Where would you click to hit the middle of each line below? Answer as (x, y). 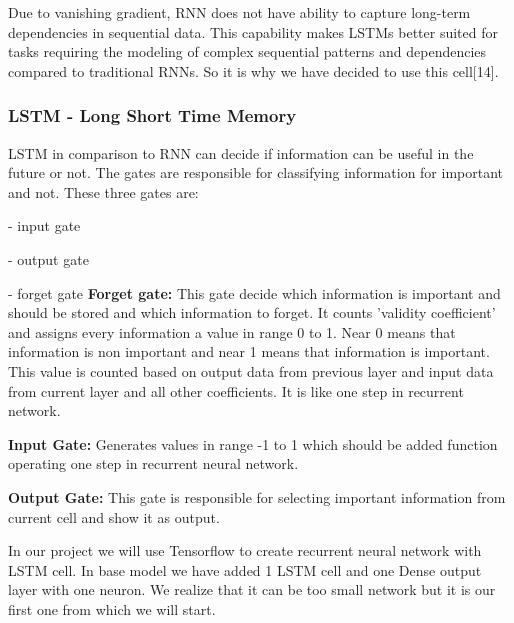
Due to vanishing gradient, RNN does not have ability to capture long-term (239, 12)
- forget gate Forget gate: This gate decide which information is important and (254, 292)
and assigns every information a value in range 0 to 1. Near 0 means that (232, 331)
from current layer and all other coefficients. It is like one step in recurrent (236, 390)
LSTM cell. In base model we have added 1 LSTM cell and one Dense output (245, 569)
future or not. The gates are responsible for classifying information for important (256, 172)
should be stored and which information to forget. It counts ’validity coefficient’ (252, 312)
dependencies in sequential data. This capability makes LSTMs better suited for (253, 31)
